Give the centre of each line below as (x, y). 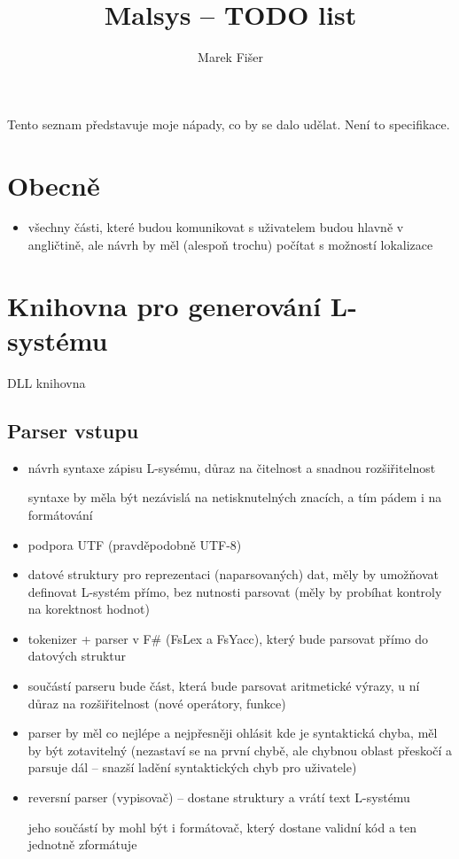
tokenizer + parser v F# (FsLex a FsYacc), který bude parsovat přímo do (228, 638)
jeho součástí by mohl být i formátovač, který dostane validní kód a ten (222, 827)
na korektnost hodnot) (89, 609)
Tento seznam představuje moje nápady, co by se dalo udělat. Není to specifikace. (229, 124)
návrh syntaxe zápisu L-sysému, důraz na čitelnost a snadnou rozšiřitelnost (232, 467)
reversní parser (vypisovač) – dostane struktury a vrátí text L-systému (219, 797)
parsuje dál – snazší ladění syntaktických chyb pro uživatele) (192, 767)
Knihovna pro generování (164, 305)
